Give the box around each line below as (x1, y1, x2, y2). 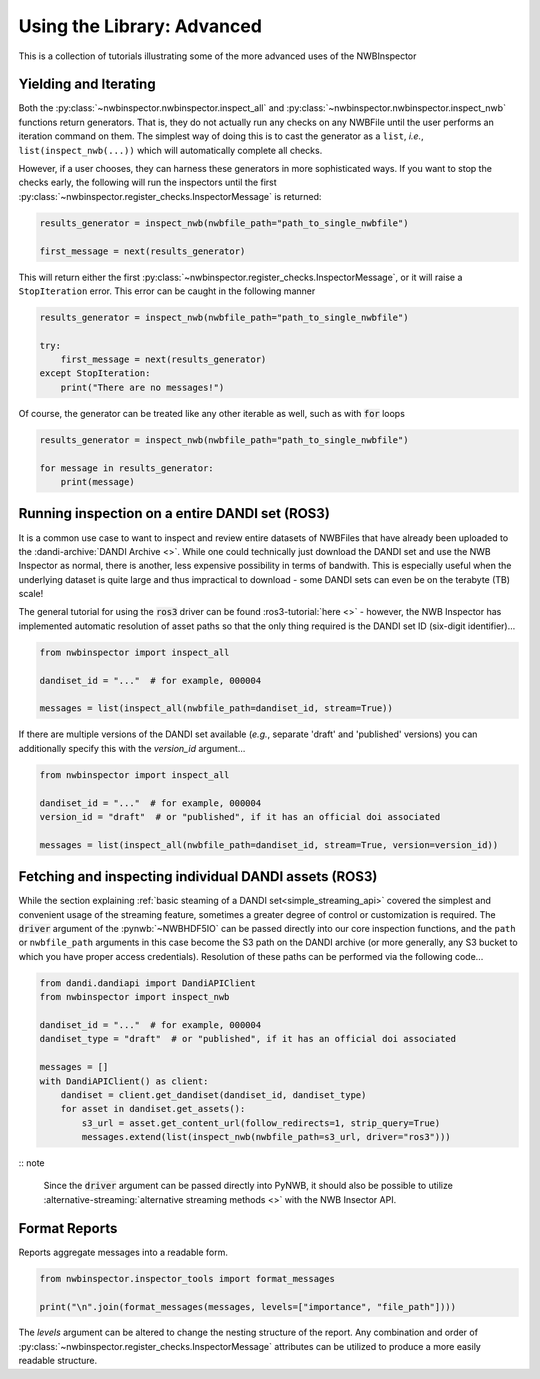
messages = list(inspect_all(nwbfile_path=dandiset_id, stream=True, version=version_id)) (39, 839, 499, 850)
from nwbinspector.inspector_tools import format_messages (39, 1273, 335, 1284)
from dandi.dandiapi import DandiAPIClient (39, 977, 257, 989)
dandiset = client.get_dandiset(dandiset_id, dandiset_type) (60, 1089, 367, 1100)
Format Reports (18, 1220, 118, 1237)
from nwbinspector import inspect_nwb (39, 991, 230, 1003)
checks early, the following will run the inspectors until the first (18, 176, 277, 189)
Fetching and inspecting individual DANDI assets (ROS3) (18, 868, 378, 885)
